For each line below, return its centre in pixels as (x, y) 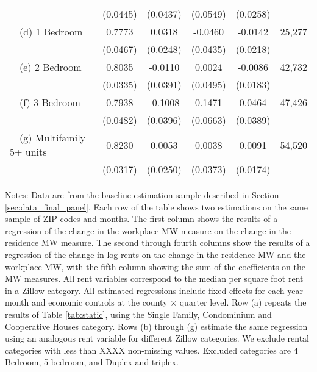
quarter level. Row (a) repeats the (243, 302)
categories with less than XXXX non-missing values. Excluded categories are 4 (151, 350)
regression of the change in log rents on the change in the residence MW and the (155, 254)
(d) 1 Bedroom (51, 31)
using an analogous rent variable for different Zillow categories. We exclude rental (157, 338)
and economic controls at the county (99, 302)
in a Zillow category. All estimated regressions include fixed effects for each (145, 290)
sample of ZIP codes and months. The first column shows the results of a (141, 219)
